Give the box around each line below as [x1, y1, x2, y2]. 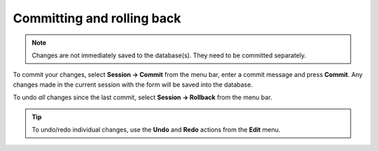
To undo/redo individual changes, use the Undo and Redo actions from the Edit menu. [31, 125, 281, 134]
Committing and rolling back [13, 10, 181, 26]
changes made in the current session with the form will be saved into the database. [13, 80, 253, 89]
